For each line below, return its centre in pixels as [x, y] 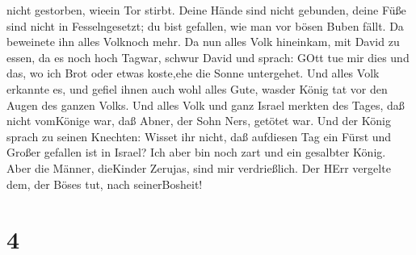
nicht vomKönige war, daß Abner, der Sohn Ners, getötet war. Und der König [199, 121]
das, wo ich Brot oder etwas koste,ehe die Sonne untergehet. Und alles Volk [193, 73]
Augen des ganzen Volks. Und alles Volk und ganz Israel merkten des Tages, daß [206, 105]
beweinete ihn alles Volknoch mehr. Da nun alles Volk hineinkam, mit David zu [203, 42]
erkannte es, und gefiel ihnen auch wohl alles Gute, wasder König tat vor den [197, 88]
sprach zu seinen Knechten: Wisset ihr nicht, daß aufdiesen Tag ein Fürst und [199, 136]
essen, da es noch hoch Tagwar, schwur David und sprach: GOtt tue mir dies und [208, 57]
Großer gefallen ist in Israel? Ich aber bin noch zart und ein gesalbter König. [196, 152]
